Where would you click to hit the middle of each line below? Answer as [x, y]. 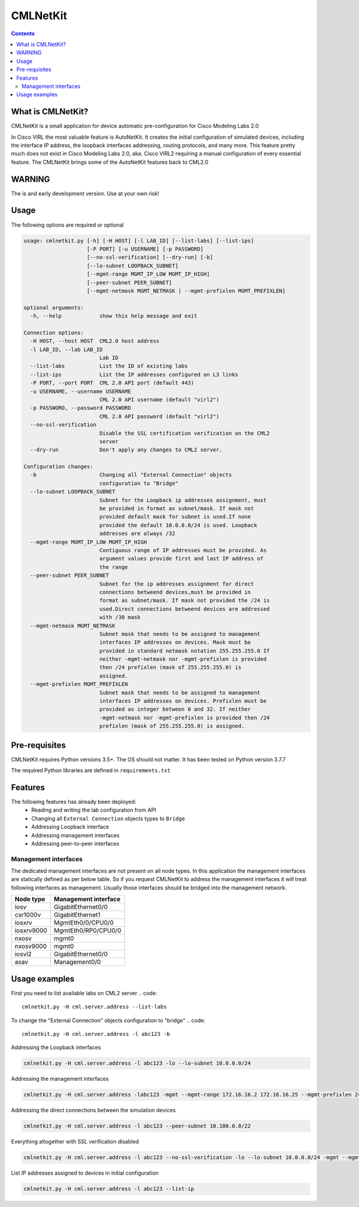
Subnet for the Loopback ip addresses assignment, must [183, 500]
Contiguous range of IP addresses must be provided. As [183, 550]
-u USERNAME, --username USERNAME [81, 391]
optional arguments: [54, 307]
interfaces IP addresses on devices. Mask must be [175, 642]
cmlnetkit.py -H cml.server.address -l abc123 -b [96, 1034]
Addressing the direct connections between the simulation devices [93, 1110]
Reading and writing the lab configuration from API [94, 810]
